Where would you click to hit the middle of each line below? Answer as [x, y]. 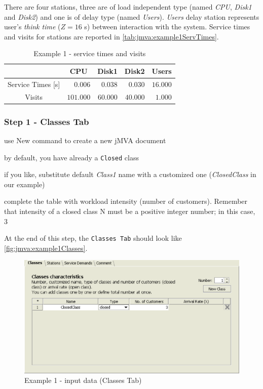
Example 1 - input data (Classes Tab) [83, 380]
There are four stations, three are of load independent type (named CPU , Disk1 [128, 7]
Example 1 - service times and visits [90, 53]
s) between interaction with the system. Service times [167, 27]
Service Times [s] [34, 84]
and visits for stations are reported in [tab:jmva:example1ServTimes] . [111, 36]
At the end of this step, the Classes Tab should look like [93, 238]
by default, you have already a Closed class [71, 157]
